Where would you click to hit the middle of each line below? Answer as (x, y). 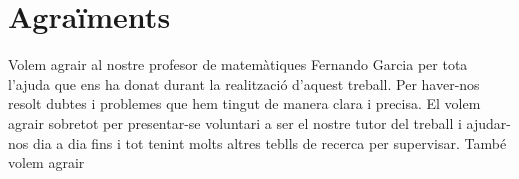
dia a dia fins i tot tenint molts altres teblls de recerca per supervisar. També (269, 142)
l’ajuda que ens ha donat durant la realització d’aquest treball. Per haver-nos (244, 83)
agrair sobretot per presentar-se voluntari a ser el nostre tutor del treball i (235, 122)
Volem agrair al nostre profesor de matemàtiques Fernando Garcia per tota (238, 64)
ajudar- (488, 122)
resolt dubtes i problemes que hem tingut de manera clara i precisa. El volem (244, 103)
